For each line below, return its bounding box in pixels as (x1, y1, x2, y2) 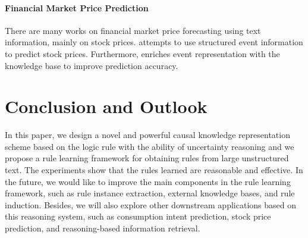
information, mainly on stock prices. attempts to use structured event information (5, 36, 303, 48)
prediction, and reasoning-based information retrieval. (5, 222, 200, 234)
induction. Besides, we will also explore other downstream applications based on (5, 198, 296, 211)
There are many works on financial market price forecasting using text (5, 24, 261, 36)
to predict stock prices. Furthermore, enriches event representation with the (5, 47, 280, 59)
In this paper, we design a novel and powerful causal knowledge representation (5, 129, 290, 141)
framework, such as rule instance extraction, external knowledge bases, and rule (5, 187, 295, 199)
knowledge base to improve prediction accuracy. (5, 59, 178, 71)
